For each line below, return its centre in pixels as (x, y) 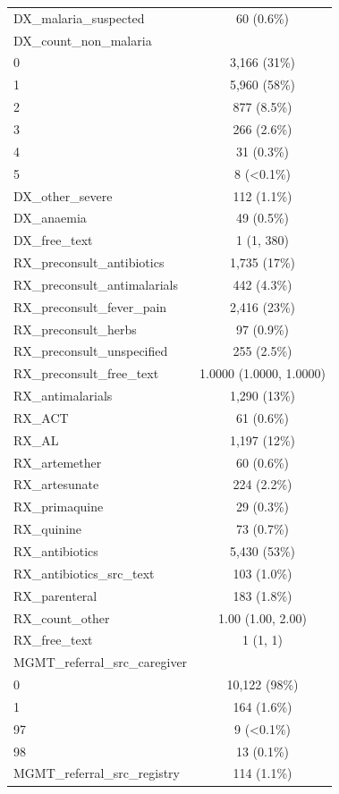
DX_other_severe (63, 195)
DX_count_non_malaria (83, 40)
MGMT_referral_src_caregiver (101, 662)
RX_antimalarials (63, 396)
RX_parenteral (55, 595)
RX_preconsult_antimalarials (96, 284)
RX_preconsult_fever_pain (90, 306)
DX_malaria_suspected (79, 17)
